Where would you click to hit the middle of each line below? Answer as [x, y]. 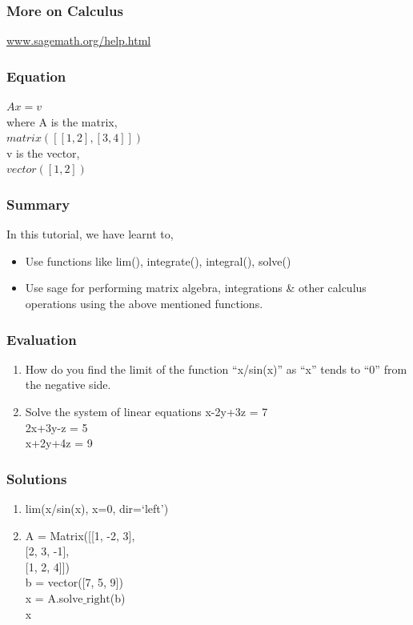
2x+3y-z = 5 [56, 427]
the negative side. [68, 385]
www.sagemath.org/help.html [79, 40]
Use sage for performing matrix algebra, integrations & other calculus [196, 288]
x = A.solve [54, 597]
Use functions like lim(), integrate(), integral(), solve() [158, 260]
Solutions [37, 478]
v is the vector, [43, 152]
